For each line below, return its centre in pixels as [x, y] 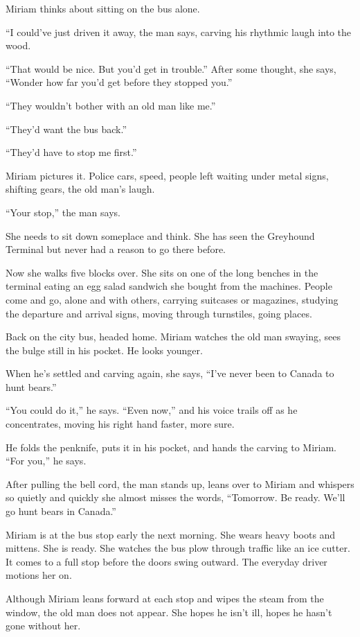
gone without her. [43, 626]
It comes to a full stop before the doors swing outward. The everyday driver [166, 561]
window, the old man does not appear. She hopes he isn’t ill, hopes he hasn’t [169, 612]
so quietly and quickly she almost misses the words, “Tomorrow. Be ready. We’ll [175, 497]
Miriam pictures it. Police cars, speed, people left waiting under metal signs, [167, 175]
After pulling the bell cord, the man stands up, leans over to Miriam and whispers [180, 483]
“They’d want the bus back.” [66, 129]
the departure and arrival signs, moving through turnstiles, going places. [159, 313]
